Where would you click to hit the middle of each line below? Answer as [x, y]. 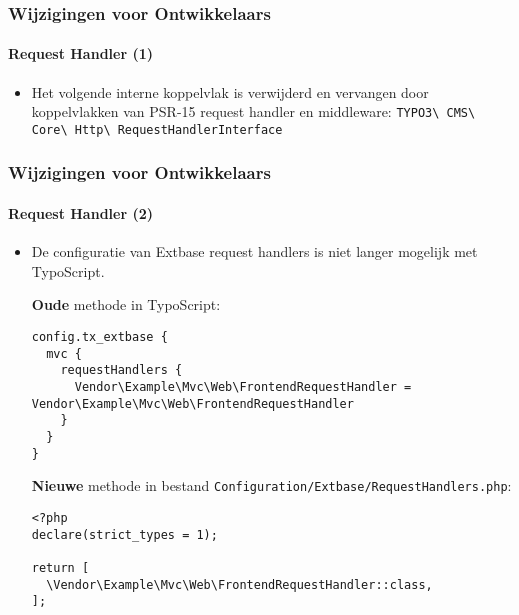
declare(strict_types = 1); [124, 534]
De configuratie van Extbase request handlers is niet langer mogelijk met [254, 251]
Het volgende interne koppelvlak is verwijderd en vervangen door [230, 91]
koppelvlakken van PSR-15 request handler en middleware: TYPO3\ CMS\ [253, 111]
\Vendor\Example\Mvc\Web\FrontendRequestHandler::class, [239, 584]
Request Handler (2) [80, 212]
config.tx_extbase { [99, 336]
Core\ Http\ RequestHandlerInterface [157, 129]
